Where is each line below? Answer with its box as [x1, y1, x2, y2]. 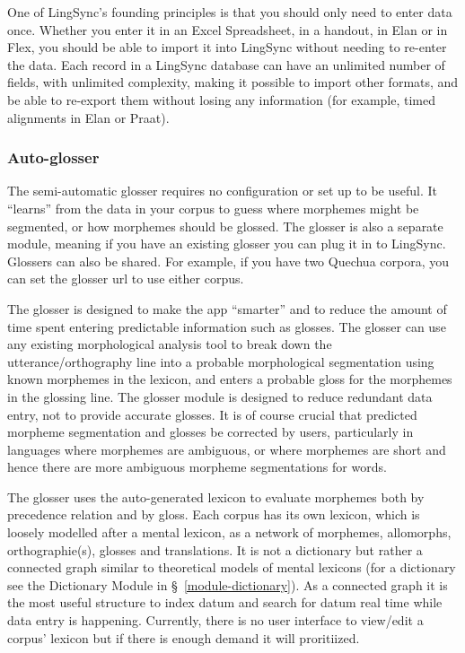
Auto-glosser [7, 146, 100, 169]
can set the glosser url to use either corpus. [7, 269, 244, 288]
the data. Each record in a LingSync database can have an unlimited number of [7, 55, 445, 74]
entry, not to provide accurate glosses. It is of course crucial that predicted [7, 405, 417, 423]
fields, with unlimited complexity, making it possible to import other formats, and [7, 73, 459, 91]
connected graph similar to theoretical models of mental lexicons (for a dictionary [7, 558, 456, 577]
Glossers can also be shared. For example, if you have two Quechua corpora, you [7, 251, 450, 270]
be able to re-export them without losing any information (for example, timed [7, 90, 436, 109]
